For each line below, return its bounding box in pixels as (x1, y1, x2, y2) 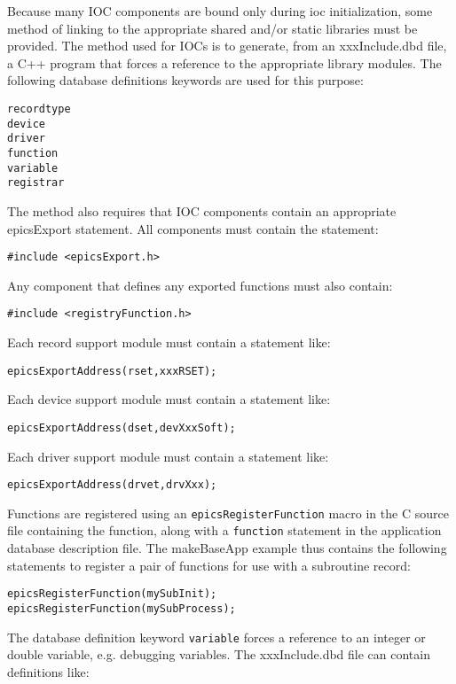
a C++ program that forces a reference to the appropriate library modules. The (7, 53, 442, 72)
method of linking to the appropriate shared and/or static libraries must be (7, 19, 418, 37)
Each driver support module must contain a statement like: (7, 447, 329, 465)
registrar (7, 176, 65, 190)
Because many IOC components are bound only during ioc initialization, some (7, 2, 433, 19)
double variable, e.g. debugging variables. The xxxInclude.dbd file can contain (7, 645, 430, 664)
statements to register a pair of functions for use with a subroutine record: (7, 556, 411, 574)
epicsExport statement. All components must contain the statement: (7, 219, 379, 237)
